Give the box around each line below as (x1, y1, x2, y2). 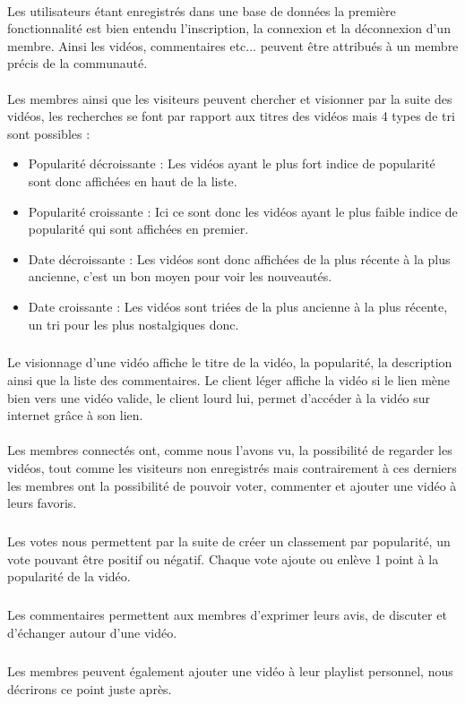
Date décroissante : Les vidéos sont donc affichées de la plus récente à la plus (28, 249, 451, 268)
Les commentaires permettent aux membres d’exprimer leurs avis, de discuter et (7, 605, 447, 624)
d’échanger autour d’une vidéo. (7, 622, 177, 641)
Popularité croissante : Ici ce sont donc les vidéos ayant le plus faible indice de (28, 202, 458, 220)
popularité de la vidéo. (7, 567, 131, 586)
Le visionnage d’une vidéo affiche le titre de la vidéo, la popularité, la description (7, 353, 452, 372)
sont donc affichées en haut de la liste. (28, 171, 237, 190)
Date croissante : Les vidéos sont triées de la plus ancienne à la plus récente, (28, 296, 448, 315)
